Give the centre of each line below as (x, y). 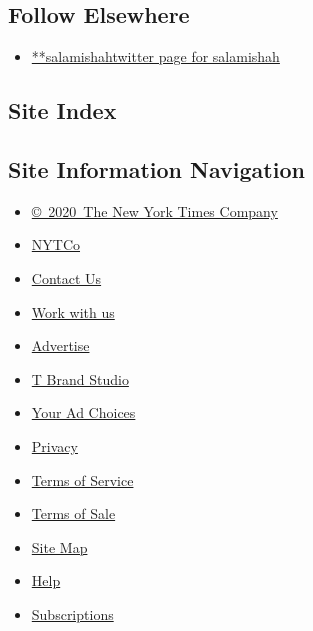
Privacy (54, 445)
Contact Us (66, 277)
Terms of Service (82, 479)
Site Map (59, 546)
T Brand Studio (80, 378)
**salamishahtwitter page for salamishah (155, 56)
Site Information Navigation (156, 168)
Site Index (62, 110)
